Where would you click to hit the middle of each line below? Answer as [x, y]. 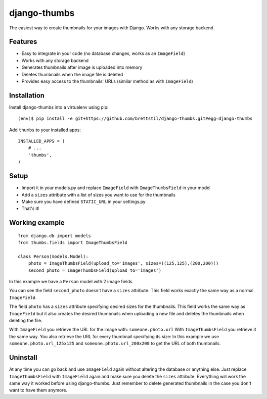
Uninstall [23, 358]
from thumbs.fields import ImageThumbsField [73, 243]
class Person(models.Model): [53, 256]
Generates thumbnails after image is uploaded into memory [82, 67]
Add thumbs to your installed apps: [45, 130]
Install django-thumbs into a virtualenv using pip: [59, 107]
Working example [37, 223]
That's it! [30, 208]
